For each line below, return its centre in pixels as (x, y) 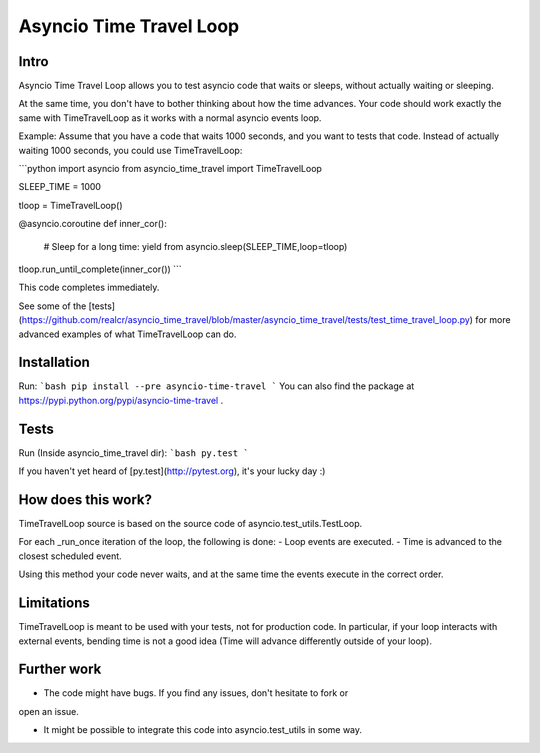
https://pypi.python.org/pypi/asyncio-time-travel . (121, 400)
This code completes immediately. (89, 287)
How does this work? (85, 499)
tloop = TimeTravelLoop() (71, 205)
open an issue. (49, 711)
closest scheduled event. (70, 556)
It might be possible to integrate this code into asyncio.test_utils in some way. (203, 730)
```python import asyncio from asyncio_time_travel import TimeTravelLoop (170, 169)
